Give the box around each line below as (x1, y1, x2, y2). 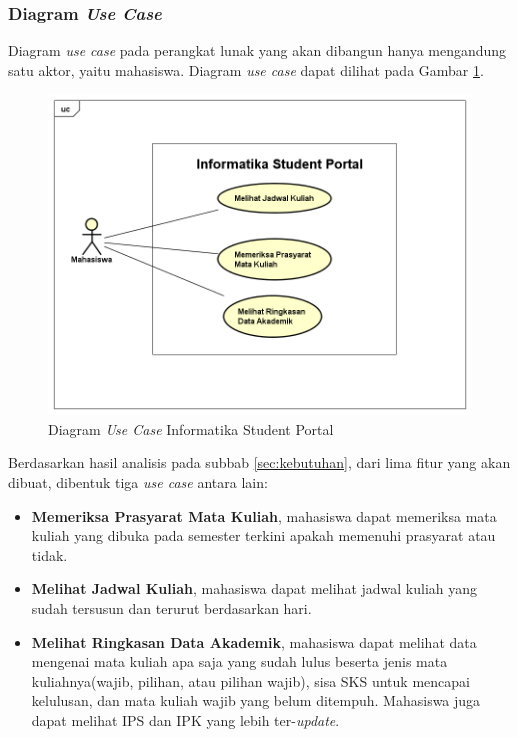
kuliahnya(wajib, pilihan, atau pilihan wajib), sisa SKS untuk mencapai (31, 670, 470, 691)
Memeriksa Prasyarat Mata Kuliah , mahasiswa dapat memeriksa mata (31, 505, 497, 526)
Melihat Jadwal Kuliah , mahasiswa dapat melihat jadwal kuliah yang (31, 578, 478, 599)
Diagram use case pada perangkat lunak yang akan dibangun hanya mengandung (8, 40, 507, 61)
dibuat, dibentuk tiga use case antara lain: (8, 472, 268, 493)
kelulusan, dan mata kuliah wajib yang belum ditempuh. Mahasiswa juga (31, 690, 481, 711)
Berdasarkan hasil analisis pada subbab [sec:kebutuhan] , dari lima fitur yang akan (8, 452, 511, 473)
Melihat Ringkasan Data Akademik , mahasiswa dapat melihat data (31, 631, 477, 652)
